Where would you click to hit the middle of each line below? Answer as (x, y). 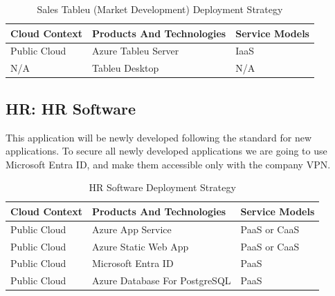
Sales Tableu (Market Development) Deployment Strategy (160, 9)
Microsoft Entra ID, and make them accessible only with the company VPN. (168, 164)
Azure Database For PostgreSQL (161, 280)
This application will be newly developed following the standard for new (159, 137)
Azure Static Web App (140, 246)
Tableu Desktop (125, 68)
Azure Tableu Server (135, 51)
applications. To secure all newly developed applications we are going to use (166, 151)
